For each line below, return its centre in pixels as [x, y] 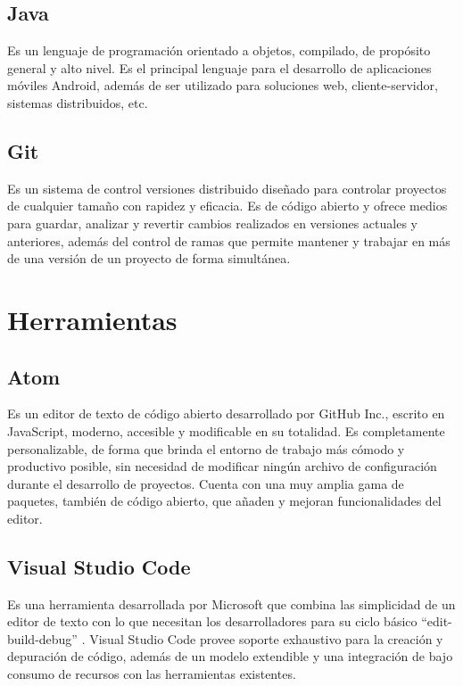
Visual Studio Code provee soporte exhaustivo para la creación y [266, 638]
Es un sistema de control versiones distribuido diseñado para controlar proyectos [227, 188]
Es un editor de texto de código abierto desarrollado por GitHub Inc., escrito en [226, 413]
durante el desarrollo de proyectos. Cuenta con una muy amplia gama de [206, 483]
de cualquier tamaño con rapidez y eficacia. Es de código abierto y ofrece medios [227, 206]
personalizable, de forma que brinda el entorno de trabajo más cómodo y [206, 448]
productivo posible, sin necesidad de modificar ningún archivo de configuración [222, 466]
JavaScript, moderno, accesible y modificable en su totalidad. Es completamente [226, 430]
